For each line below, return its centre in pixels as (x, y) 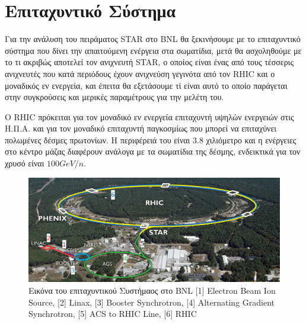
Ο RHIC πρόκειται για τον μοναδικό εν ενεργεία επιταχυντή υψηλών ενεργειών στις (149, 116)
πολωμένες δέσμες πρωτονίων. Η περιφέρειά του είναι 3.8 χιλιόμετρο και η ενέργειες (151, 139)
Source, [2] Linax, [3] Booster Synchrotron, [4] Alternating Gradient (152, 302)
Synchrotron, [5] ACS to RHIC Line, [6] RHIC (113, 314)
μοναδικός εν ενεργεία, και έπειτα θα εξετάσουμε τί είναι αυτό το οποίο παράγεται (146, 85)
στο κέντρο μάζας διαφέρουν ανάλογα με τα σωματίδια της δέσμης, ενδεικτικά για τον (153, 151)
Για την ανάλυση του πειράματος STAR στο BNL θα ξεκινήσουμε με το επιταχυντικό (153, 39)
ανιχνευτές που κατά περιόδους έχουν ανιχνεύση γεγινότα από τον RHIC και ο (140, 73)
